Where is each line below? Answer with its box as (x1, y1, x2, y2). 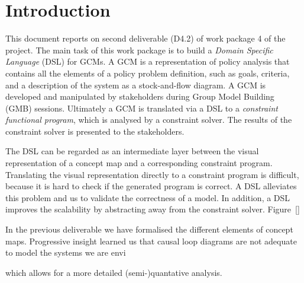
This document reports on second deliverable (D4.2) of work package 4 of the (5, 32, 286, 44)
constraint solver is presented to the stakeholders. (5, 125, 185, 137)
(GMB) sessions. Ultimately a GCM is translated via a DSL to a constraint (5, 101, 278, 114)
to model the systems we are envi (5, 246, 126, 259)
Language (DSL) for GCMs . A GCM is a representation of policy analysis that (5, 55, 290, 68)
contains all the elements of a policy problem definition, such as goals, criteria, (5, 66, 290, 79)
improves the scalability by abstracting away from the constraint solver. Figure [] (5, 203, 300, 215)
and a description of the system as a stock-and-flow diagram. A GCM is (5, 78, 266, 91)
